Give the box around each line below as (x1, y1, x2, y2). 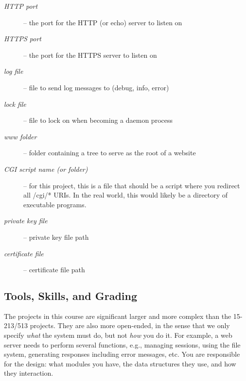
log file (4, 66, 23, 76)
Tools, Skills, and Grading (4, 288, 138, 303)
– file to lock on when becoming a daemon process (23, 115, 173, 125)
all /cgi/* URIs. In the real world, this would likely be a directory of (23, 190, 228, 200)
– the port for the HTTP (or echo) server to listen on (23, 17, 182, 27)
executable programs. (23, 199, 87, 209)
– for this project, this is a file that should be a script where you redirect (23, 180, 240, 190)
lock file (4, 99, 26, 109)
